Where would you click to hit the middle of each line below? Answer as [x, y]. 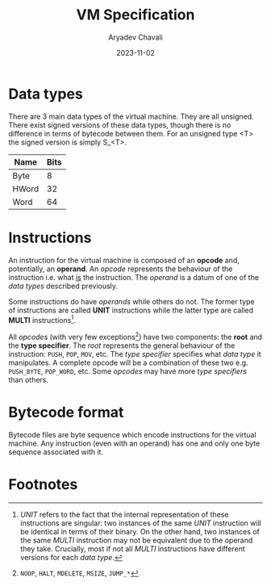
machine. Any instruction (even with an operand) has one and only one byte [134, 443]
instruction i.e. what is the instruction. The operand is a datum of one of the [134, 277]
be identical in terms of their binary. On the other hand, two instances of [140, 531]
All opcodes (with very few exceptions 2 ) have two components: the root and [135, 336]
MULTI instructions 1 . [42, 319]
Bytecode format [66, 412]
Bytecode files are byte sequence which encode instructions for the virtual [132, 434]
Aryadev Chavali [135, 37]
